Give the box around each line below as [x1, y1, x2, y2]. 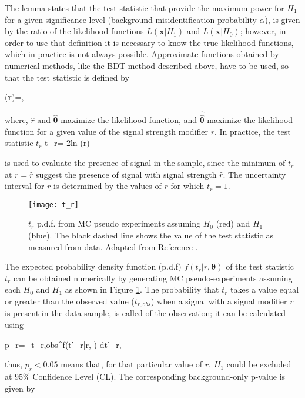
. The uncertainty [223, 168, 286, 180]
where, [5, 114, 28, 126]
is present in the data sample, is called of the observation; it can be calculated [5, 307, 286, 319]
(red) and [216, 217, 250, 230]
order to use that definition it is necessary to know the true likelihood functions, [5, 36, 294, 48]
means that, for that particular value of [61, 358, 203, 370]
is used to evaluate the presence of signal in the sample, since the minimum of [5, 156, 286, 168]
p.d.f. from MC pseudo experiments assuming [36, 217, 200, 230]
